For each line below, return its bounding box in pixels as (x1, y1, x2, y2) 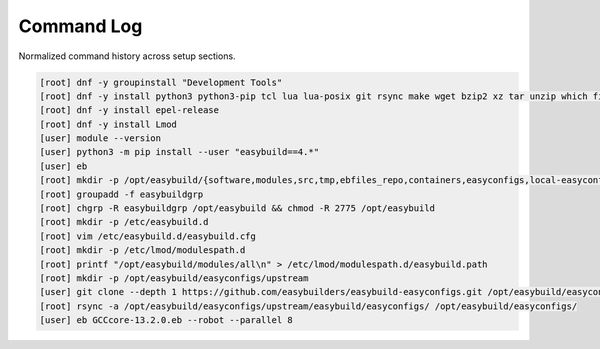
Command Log (18, 15, 143, 37)
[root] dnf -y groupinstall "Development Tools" (39, 76, 283, 88)
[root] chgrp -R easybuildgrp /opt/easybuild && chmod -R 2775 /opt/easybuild (39, 203, 435, 214)
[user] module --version (39, 133, 162, 144)
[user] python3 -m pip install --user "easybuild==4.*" (39, 146, 320, 158)
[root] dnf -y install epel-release (39, 105, 220, 116)
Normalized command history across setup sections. (18, 50, 236, 62)
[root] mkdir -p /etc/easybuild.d (39, 216, 209, 228)
